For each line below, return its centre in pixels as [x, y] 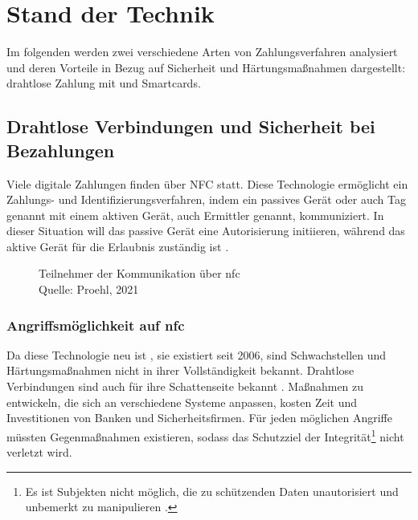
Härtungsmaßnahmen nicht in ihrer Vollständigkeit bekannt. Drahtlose [180, 370]
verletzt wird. [39, 452]
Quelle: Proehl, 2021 [89, 289]
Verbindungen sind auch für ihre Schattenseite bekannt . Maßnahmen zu [185, 386]
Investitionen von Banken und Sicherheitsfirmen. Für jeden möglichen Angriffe [199, 418]
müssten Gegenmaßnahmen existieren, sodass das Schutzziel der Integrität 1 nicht [205, 435]
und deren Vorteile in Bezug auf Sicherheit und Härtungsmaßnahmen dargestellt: [206, 67]
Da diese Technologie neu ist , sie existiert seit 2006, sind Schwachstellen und [197, 354]
